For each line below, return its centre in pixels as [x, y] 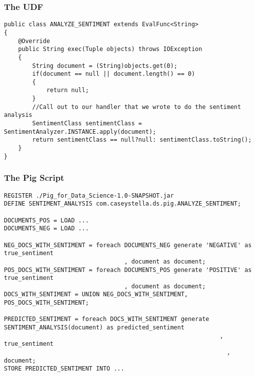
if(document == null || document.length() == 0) [114, 74]
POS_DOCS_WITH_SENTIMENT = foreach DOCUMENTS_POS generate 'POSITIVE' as [128, 270]
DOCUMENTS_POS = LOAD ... [46, 220]
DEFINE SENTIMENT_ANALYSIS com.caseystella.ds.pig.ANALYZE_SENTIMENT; [123, 204]
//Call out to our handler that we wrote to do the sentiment [137, 107]
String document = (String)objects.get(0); [105, 66]
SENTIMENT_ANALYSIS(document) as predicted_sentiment [94, 328]
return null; [67, 90]
